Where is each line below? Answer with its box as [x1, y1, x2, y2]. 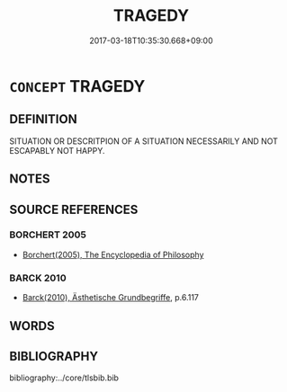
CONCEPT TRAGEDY [9, 76, 146, 96]
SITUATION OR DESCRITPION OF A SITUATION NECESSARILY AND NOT [9, 136, 279, 147]
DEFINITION [9, 111, 78, 127]
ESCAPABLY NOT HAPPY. [9, 145, 105, 156]
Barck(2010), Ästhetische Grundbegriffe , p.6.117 [22, 292, 200, 303]
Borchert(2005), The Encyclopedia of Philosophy [22, 249, 204, 260]
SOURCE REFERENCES [9, 201, 139, 217]
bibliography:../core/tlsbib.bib [9, 372, 120, 383]
